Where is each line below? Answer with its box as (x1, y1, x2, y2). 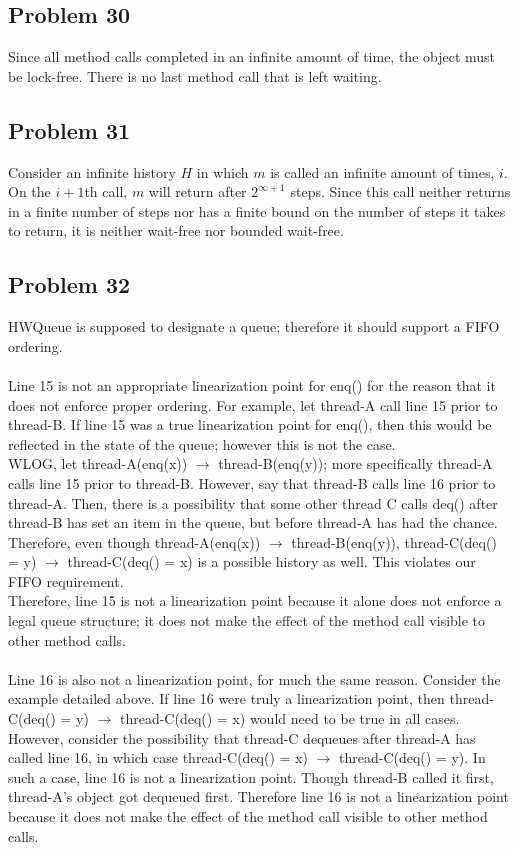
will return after (148, 181, 247, 202)
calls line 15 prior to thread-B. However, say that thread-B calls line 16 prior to (8, 472, 496, 493)
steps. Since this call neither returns (290, 181, 511, 202)
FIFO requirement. (8, 570, 124, 591)
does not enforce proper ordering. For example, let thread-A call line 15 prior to (8, 394, 498, 415)
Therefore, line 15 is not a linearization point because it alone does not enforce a (8, 590, 502, 611)
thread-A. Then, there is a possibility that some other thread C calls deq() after (8, 492, 498, 513)
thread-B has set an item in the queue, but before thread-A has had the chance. (8, 512, 498, 533)
